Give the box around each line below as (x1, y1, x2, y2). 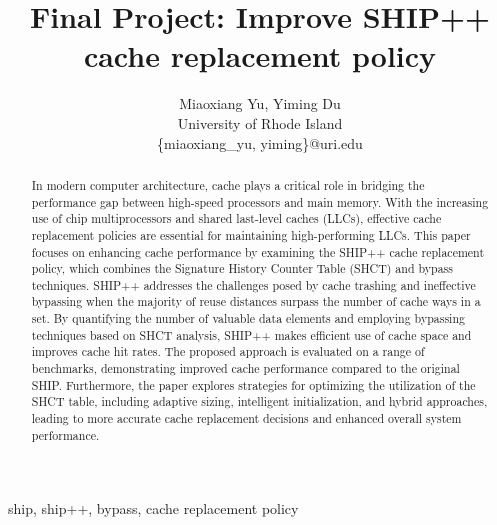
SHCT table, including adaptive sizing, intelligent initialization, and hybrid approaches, (31, 393, 488, 410)
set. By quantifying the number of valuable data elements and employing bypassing (31, 310, 465, 327)
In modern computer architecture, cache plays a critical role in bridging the (31, 176, 425, 193)
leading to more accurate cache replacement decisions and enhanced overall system (31, 410, 462, 427)
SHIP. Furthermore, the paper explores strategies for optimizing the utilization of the (31, 376, 476, 393)
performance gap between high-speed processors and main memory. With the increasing (31, 193, 489, 210)
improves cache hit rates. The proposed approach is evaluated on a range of (31, 343, 425, 360)
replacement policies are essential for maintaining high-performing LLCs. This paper (31, 226, 471, 243)
